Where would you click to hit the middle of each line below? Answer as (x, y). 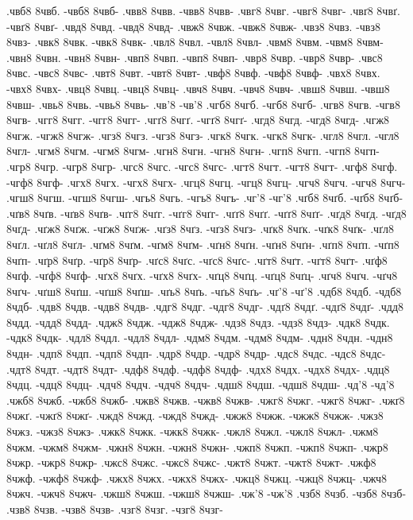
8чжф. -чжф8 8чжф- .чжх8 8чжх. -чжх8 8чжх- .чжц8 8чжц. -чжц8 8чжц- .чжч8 (197, 477)
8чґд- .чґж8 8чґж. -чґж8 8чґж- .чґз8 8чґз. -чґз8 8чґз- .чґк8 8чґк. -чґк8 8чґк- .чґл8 (200, 229)
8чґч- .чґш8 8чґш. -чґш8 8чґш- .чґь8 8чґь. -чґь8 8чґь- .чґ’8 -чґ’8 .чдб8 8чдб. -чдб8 (204, 291)
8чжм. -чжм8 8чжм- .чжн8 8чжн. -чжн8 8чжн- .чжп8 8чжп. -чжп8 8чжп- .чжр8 (197, 446)
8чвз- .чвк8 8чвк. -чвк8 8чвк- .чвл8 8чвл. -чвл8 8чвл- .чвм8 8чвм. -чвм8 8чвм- (195, 42)
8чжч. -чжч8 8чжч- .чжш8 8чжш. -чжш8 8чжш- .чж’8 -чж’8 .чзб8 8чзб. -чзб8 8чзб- (206, 493)
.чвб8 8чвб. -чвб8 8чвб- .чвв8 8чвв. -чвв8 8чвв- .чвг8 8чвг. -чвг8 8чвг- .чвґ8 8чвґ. (203, 10)
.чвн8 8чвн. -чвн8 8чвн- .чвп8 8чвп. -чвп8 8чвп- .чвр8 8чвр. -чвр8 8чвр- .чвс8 (195, 57)
